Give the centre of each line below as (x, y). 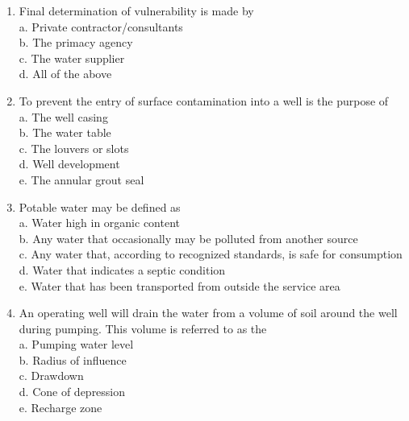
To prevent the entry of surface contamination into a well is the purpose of (204, 100)
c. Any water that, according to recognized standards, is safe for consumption (211, 254)
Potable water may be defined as (100, 206)
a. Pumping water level (76, 344)
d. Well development (69, 164)
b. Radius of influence (73, 359)
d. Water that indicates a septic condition (122, 269)
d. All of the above (65, 74)
